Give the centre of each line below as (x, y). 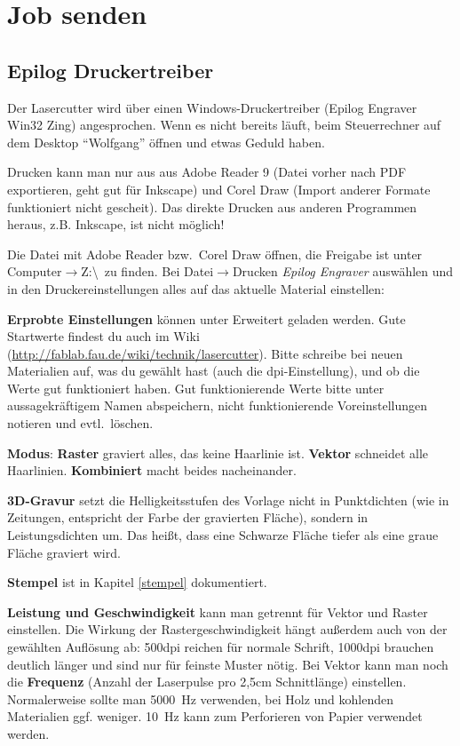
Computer (35, 271)
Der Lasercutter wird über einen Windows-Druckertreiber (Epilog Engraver (212, 107)
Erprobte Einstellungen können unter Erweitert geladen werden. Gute (206, 318)
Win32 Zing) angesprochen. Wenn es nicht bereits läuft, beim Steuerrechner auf (224, 125)
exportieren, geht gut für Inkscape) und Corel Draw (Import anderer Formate (219, 189)
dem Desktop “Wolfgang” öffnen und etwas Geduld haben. (166, 142)
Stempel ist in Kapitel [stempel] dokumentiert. (137, 582)
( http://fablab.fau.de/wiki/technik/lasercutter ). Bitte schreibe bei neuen (205, 353)
